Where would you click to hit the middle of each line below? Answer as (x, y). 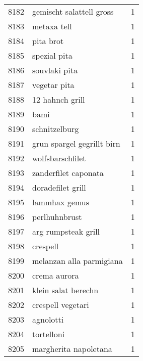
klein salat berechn (65, 290)
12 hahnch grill (59, 99)
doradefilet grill (59, 187)
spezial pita (52, 55)
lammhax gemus (61, 202)
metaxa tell (52, 26)
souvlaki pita (55, 70)
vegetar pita (53, 85)
